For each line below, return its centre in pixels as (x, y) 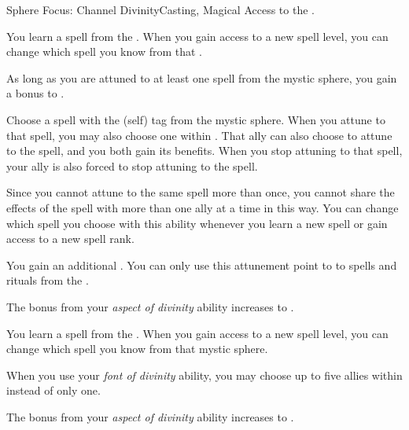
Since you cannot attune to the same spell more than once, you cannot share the (201, 192)
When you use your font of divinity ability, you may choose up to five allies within (204, 375)
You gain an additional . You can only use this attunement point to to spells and (202, 265)
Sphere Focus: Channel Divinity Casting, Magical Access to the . (160, 9)
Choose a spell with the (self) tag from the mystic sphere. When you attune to (196, 119)
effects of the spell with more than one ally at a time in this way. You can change (203, 207)
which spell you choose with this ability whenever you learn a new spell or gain (197, 223)
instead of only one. (53, 390)
